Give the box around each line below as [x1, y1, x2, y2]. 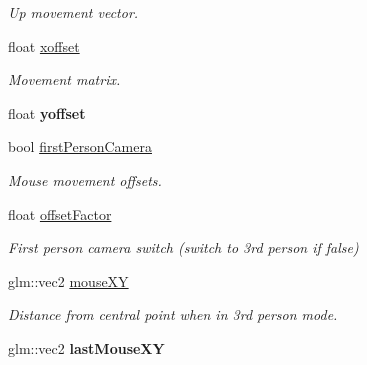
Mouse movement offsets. [8, 169, 162, 190]
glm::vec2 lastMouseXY [8, 337, 165, 358]
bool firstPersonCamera [8, 136, 152, 157]
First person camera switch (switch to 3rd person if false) [8, 237, 359, 258]
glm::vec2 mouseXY [8, 270, 129, 291]
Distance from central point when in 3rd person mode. [8, 304, 338, 325]
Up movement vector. [8, 2, 139, 22]
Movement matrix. [8, 69, 121, 90]
